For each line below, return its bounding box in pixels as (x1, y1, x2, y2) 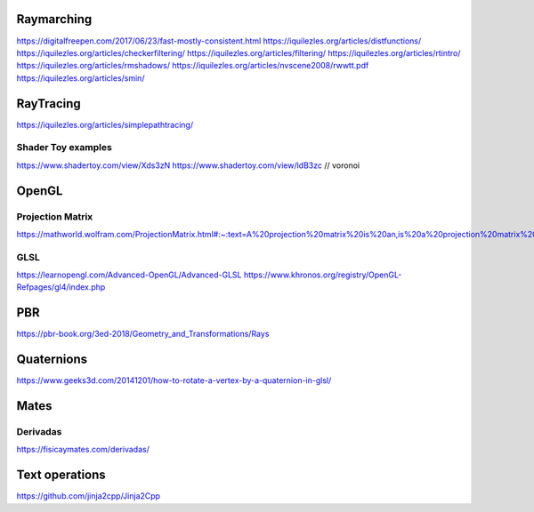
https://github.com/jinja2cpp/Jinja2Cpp (16, 491, 160, 501)
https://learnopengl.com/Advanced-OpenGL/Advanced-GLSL (16, 269, 242, 280)
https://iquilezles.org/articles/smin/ (16, 72, 145, 84)
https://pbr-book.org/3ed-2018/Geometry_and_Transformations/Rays (16, 329, 270, 340)
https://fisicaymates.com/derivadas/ (16, 444, 150, 455)
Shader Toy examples (16, 141, 113, 154)
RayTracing (16, 96, 82, 111)
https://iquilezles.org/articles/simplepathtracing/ (16, 119, 194, 130)
